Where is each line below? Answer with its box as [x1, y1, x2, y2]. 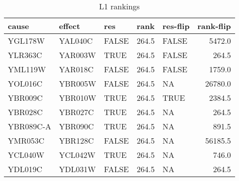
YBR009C [8, 92, 43, 103]
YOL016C [8, 78, 43, 89]
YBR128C [59, 135, 94, 146]
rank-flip [197, 20, 231, 31]
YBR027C [59, 106, 94, 118]
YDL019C [8, 163, 42, 175]
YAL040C [59, 35, 93, 46]
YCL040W [8, 149, 45, 160]
